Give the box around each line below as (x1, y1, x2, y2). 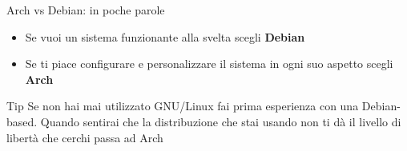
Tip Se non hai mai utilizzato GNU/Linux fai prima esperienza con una (6, 97, 359, 114)
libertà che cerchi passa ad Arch (6, 129, 163, 145)
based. (6, 113, 38, 129)
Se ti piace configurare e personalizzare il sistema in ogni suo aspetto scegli (25, 55, 393, 72)
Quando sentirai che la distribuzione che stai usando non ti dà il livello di (40, 113, 401, 129)
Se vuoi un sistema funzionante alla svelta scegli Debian (25, 28, 305, 45)
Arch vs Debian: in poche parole (6, 2, 165, 18)
